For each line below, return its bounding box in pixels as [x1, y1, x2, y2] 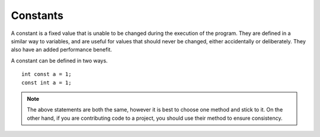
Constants [11, 9, 63, 22]
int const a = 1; [21, 71, 72, 78]
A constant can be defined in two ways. [11, 57, 108, 64]
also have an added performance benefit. [11, 46, 113, 53]
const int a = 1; [21, 79, 72, 86]
